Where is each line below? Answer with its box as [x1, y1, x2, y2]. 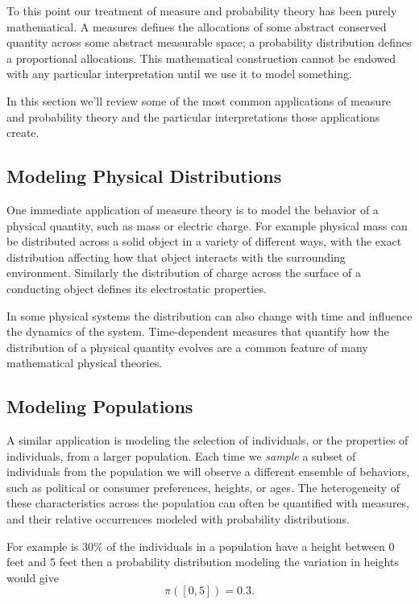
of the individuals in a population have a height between [106, 537, 385, 554]
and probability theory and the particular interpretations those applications [6, 108, 380, 125]
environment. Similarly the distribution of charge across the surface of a [6, 264, 362, 281]
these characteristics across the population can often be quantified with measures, [6, 494, 410, 511]
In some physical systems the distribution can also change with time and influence [6, 307, 413, 324]
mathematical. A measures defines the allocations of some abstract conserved [6, 18, 387, 35]
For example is [6, 537, 79, 554]
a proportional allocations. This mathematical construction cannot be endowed [6, 49, 396, 66]
